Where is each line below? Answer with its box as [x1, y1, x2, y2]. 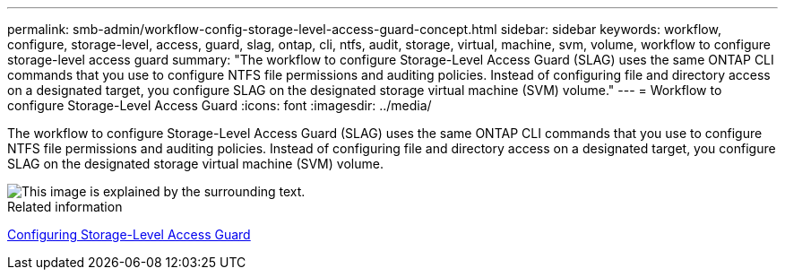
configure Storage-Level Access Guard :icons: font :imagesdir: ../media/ [7, 98, 432, 113]
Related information [7, 199, 123, 214]
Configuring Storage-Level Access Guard [7, 227, 251, 242]
